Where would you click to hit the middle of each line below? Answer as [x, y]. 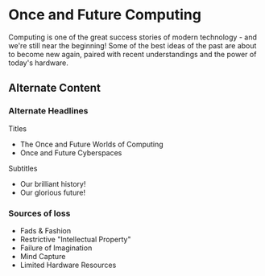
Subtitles [23, 168]
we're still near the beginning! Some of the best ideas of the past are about [132, 45]
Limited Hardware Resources [68, 265]
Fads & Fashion [45, 230]
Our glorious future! [53, 192]
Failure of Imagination [56, 248]
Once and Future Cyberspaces [71, 152]
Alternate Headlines [48, 111]
